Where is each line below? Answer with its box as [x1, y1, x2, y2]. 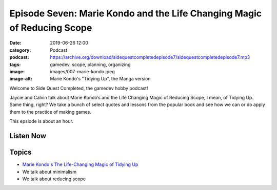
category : [9, 47, 31, 53]
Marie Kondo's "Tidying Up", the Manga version [50, 76, 151, 82]
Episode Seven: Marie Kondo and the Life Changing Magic [9, 8, 262, 19]
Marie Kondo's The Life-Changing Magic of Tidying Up [22, 161, 138, 167]
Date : [9, 40, 22, 46]
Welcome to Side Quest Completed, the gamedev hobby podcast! [9, 85, 148, 91]
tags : [9, 61, 21, 68]
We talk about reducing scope [22, 176, 86, 182]
